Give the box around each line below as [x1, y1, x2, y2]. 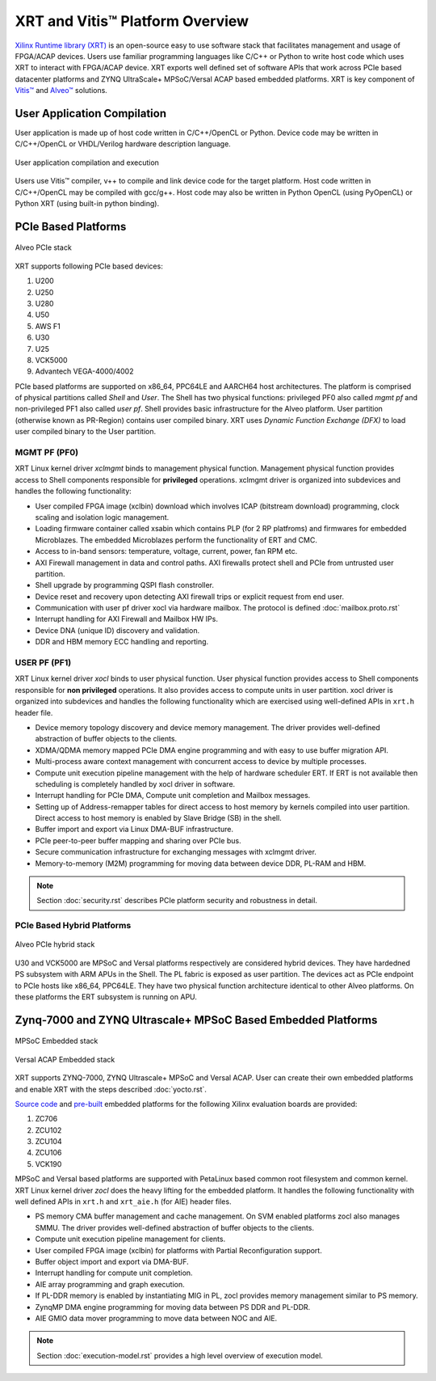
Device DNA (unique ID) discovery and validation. [35, 625, 200, 635]
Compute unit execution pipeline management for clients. [35, 1234, 226, 1244]
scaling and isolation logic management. [35, 512, 170, 522]
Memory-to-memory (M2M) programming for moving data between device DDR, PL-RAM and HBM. [35, 858, 367, 868]
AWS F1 [35, 321, 61, 331]
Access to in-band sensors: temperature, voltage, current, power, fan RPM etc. [35, 547, 298, 556]
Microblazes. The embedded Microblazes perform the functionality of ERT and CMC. [35, 534, 318, 545]
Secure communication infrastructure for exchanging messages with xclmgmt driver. [35, 847, 317, 857]
